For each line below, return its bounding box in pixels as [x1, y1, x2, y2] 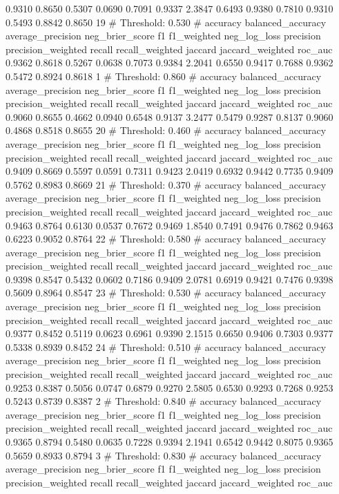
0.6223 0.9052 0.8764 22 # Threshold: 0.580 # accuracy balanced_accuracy [6, 231, 327, 246]
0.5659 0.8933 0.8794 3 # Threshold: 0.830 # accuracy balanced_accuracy [6, 448, 322, 462]
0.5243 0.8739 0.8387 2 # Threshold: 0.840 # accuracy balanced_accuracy [6, 394, 322, 408]
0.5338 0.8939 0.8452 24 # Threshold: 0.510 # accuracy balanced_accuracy [6, 339, 327, 354]
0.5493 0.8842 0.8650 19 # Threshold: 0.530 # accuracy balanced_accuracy [6, 15, 327, 29]
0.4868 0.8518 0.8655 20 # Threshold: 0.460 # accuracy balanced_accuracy [6, 123, 327, 137]
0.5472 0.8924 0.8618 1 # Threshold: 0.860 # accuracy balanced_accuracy [6, 68, 322, 83]
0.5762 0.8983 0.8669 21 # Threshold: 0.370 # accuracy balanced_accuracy [6, 177, 327, 191]
